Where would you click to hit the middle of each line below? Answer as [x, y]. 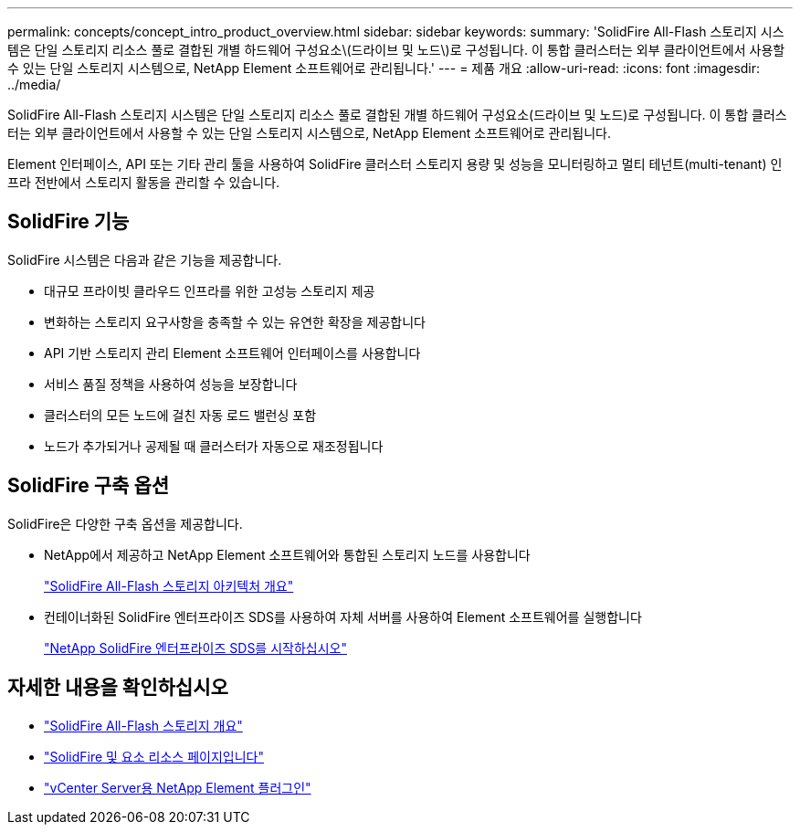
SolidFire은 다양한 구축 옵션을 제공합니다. [125, 523]
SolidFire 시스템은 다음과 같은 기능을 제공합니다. [145, 259]
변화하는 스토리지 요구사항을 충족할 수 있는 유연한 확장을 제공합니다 [235, 321]
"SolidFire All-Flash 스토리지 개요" [143, 725]
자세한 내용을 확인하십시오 [118, 688]
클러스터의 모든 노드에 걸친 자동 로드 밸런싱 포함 [180, 415]
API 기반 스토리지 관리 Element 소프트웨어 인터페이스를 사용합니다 [232, 353]
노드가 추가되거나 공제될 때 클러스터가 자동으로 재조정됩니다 [214, 446]
